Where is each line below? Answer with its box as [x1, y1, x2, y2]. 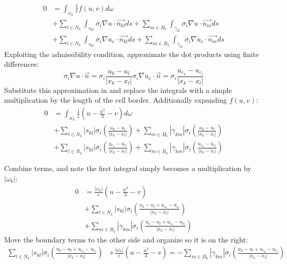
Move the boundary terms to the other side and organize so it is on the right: [4, 234, 248, 244]
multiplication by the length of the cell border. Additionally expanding [4, 95, 227, 105]
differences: [4, 59, 39, 69]
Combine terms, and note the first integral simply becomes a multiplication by [4, 163, 252, 174]
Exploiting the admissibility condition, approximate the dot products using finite [4, 48, 259, 59]
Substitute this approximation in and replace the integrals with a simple [4, 84, 232, 95]
